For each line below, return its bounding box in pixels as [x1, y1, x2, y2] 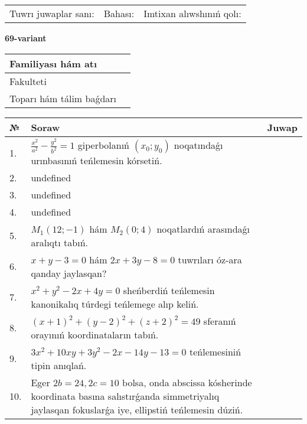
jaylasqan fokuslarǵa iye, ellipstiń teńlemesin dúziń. [31, 402, 243, 416]
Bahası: [103, 6, 135, 20]
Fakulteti [9, 74, 47, 88]
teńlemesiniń [189, 344, 241, 358]
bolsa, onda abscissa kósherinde [122, 375, 252, 389]
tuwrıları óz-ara [178, 252, 242, 266]
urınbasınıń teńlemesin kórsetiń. [31, 153, 162, 167]
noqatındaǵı [174, 138, 223, 152]
